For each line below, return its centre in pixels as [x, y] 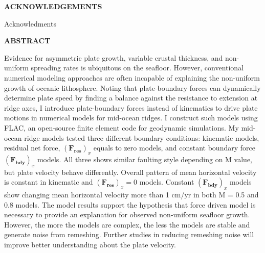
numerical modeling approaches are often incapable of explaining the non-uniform [132, 77]
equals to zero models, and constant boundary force [174, 148]
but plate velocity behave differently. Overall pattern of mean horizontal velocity [130, 172]
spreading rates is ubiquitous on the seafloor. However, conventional [137, 68]
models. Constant [167, 182]
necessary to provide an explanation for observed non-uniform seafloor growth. [127, 214]
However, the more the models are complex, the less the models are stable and [127, 224]
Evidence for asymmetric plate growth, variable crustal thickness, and [114, 57]
